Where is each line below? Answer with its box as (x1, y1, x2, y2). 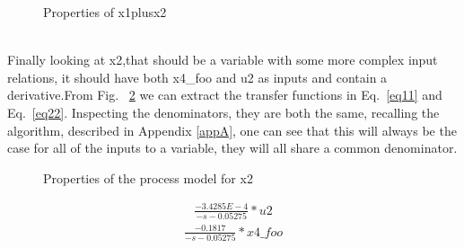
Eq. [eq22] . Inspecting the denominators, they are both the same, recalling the (7, 102, 440, 121)
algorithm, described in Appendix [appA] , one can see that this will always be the (7, 120, 457, 139)
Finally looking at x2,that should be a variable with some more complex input (7, 50, 438, 69)
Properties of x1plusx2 (43, 3, 167, 21)
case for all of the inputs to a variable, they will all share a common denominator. (7, 138, 458, 157)
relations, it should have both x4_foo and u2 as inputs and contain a (7, 67, 388, 86)
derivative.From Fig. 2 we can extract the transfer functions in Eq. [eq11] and (7, 85, 442, 104)
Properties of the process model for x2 (43, 168, 253, 187)
